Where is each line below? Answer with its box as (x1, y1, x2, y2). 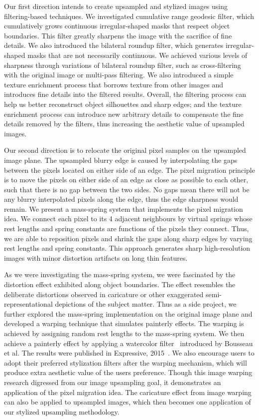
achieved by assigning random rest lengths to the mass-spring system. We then (4, 328, 245, 338)
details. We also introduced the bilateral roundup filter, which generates (4, 40, 224, 50)
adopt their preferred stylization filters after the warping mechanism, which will (4, 357, 247, 368)
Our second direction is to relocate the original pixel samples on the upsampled (4, 145, 246, 155)
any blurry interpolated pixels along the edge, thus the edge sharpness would (4, 194, 239, 204)
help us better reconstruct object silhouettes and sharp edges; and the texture (4, 98, 242, 109)
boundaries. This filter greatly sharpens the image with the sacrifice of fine (4, 30, 232, 40)
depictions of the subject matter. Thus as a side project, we (55, 299, 237, 309)
